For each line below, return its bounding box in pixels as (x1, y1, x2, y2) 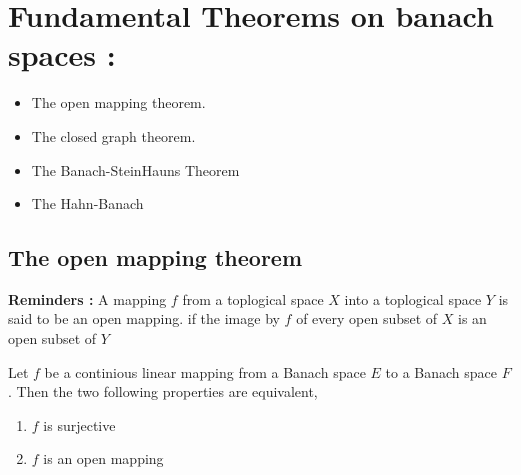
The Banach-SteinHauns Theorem (31, 159, 240, 180)
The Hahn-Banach (31, 193, 144, 214)
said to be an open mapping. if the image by (8, 308, 280, 329)
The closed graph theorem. (31, 125, 196, 146)
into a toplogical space (344, 288, 482, 309)
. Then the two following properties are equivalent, (8, 381, 318, 402)
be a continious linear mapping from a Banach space (44, 361, 366, 382)
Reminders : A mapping (8, 288, 167, 309)
